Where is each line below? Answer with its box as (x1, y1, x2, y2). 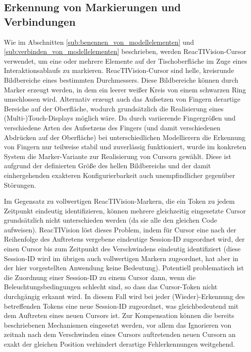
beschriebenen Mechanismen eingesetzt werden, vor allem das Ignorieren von (4, 319, 232, 330)
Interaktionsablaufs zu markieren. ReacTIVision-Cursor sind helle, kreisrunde (4, 65, 234, 75)
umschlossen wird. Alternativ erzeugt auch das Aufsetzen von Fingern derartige (4, 94, 240, 104)
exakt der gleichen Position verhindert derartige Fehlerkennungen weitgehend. (4, 339, 235, 349)
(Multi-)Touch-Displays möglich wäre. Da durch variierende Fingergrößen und (4, 113, 236, 123)
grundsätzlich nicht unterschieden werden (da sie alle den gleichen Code (4, 215, 217, 225)
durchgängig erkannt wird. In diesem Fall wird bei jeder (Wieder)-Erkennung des (4, 291, 245, 301)
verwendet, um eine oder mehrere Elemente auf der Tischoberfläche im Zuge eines (4, 55, 248, 66)
